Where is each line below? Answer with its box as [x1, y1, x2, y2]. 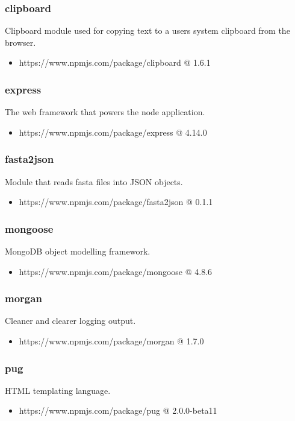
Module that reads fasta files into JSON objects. [5, 175, 183, 188]
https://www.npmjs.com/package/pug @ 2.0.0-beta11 [19, 404, 217, 417]
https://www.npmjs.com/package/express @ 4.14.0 [19, 125, 207, 138]
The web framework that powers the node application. [5, 106, 205, 118]
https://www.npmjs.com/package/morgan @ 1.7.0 [19, 335, 204, 347]
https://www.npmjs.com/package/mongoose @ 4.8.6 [19, 265, 213, 277]
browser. [5, 36, 36, 48]
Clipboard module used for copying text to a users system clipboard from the [5, 24, 290, 37]
